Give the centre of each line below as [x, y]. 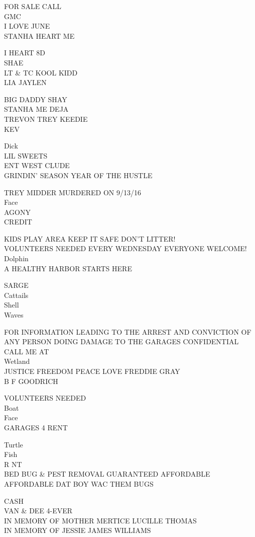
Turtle [14, 444]
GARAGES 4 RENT [36, 427]
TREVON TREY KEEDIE [46, 119]
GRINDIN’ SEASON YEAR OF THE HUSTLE [78, 175]
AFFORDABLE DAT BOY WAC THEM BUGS [79, 483]
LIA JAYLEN [25, 82]
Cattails [16, 295]
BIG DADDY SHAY [36, 99]
